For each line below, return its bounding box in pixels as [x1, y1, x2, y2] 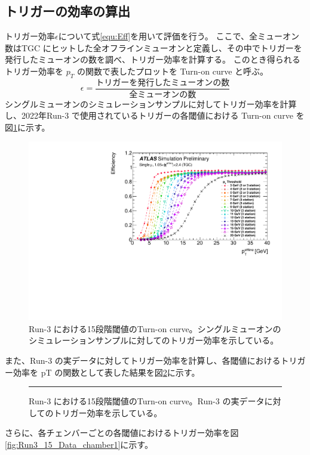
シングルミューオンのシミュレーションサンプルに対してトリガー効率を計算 [5, 97, 297, 110]
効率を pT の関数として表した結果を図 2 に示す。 [13, 366, 200, 378]
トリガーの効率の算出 [5, 2, 130, 20]
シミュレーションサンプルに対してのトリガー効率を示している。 [29, 334, 279, 346]
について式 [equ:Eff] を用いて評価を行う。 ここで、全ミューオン [58, 30, 299, 42]
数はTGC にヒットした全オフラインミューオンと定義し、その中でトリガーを [5, 41, 302, 54]
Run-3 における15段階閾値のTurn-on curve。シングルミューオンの [29, 322, 281, 335]
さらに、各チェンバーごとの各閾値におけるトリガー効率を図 [5, 426, 239, 439]
